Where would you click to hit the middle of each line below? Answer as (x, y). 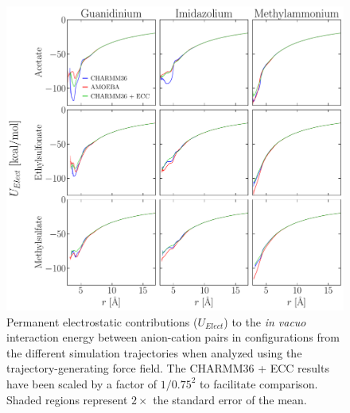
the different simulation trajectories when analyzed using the (154, 352)
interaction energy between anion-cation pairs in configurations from (173, 337)
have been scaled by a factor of (82, 383)
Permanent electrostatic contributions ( (102, 321)
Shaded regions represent (67, 399)
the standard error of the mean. (230, 399)
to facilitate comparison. (259, 383)
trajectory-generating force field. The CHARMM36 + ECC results (168, 368)
